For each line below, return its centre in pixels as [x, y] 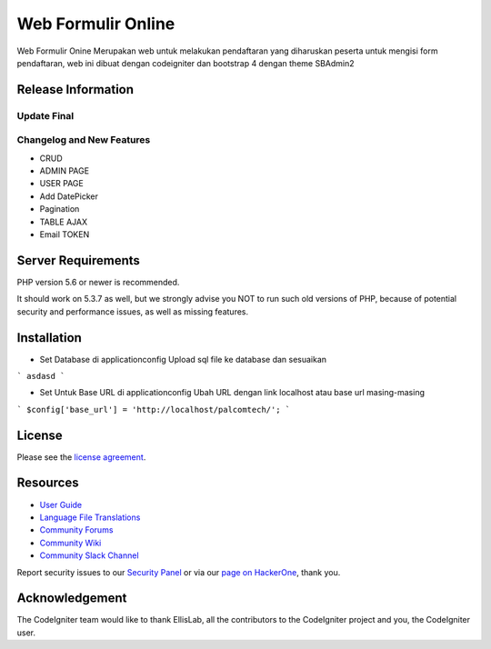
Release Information [75, 90]
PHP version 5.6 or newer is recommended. [98, 282]
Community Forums [76, 530]
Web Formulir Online [96, 24]
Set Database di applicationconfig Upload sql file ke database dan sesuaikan [183, 359]
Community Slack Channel [90, 555]
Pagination [60, 209]
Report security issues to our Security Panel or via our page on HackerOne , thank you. [179, 572]
